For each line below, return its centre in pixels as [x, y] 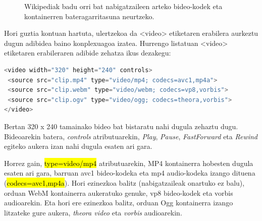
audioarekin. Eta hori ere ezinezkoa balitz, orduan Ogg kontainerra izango [119, 203]
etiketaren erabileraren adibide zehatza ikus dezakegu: [88, 53]
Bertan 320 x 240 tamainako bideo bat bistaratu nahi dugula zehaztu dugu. [121, 126]
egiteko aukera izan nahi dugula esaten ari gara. [78, 146]
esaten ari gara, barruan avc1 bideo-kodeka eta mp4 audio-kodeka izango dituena [130, 173]
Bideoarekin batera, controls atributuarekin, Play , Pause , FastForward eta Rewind [131, 136]
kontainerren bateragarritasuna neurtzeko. [89, 16]
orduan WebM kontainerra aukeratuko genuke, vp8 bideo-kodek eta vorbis [119, 192]
